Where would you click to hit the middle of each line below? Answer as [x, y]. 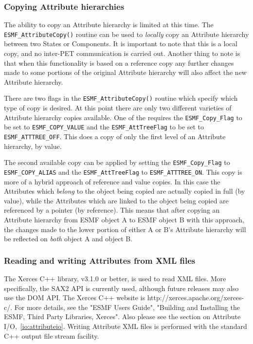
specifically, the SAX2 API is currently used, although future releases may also [121, 288]
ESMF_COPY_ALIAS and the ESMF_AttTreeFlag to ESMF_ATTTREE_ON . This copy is [123, 172]
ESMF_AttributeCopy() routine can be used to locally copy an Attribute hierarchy [126, 34]
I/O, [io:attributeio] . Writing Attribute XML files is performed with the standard [126, 326]
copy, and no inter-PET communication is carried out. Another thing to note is [122, 53]
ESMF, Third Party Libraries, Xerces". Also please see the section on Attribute [122, 317]
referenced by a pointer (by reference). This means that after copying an [112, 210]
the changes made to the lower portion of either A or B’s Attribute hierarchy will [125, 229]
